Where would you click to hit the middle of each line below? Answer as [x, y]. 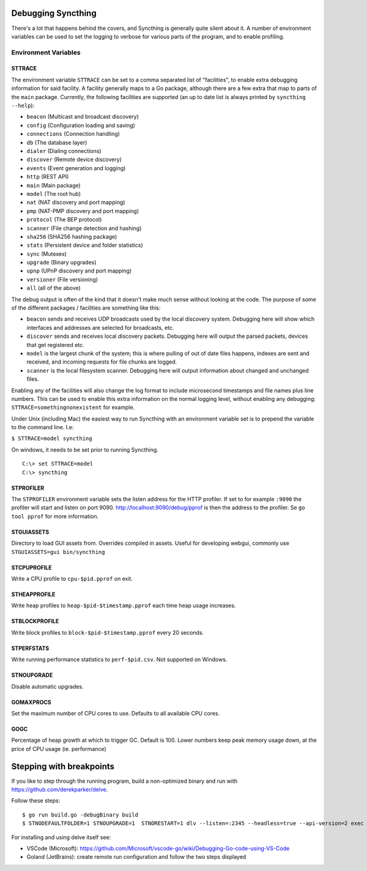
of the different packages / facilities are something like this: [86, 308]
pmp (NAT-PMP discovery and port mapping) [83, 211]
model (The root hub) [54, 193]
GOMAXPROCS [31, 702]
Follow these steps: [36, 801]
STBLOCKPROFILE [35, 621]
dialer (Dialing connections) [64, 151]
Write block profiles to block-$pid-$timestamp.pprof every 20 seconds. [108, 632]
